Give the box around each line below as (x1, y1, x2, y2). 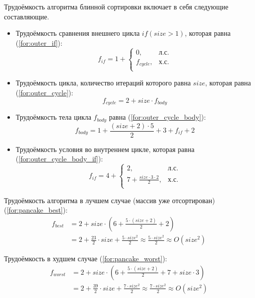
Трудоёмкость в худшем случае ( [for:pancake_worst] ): (4, 253, 167, 264)
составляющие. (4, 11, 49, 21)
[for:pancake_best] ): (6, 205, 68, 215)
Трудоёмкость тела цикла (15, 112, 91, 122)
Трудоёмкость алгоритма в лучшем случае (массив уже (4, 195, 170, 205)
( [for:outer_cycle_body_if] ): (15, 153, 103, 164)
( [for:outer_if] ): (15, 37, 63, 48)
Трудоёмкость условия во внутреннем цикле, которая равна (15, 144, 194, 154)
